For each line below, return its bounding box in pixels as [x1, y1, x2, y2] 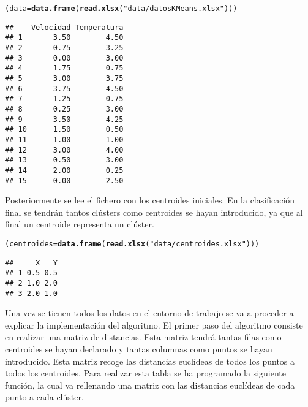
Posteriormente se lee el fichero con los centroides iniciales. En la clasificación [5, 194, 295, 207]
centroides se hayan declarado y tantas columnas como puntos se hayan [5, 343, 272, 355]
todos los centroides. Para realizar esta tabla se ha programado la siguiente [5, 367, 286, 379]
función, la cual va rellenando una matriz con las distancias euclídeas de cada [5, 378, 295, 391]
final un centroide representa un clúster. [5, 218, 154, 230]
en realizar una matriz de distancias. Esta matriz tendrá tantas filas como [5, 330, 282, 343]
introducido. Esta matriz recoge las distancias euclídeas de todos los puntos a [5, 354, 295, 367]
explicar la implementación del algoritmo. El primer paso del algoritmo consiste [5, 318, 303, 331]
